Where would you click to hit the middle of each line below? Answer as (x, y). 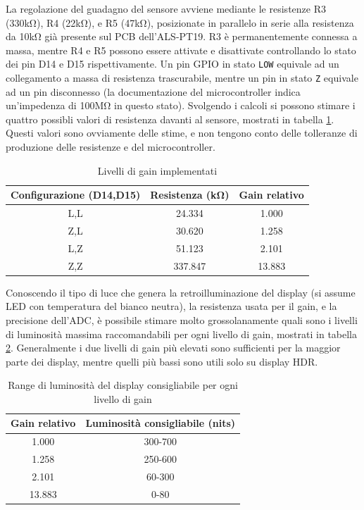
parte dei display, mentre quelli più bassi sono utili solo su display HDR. (162, 361)
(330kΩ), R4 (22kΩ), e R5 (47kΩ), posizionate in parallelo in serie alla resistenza (180, 22)
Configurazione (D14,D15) (76, 195)
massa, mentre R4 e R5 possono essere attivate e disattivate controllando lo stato (181, 50)
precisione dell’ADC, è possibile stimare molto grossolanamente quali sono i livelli (182, 319)
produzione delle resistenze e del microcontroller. (111, 147)
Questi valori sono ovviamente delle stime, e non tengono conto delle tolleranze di (182, 133)
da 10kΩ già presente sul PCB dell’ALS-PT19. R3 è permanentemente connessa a (182, 36)
